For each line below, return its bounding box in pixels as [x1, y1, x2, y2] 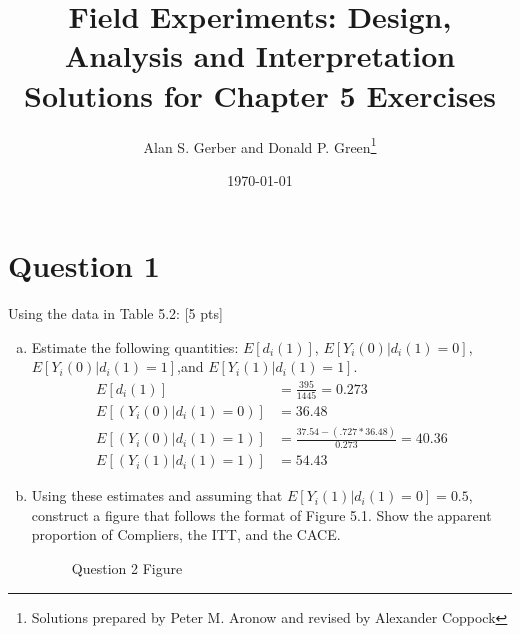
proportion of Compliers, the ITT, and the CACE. [31, 524, 341, 545]
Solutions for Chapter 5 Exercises [23, 74, 497, 115]
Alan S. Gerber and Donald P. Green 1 [143, 133, 377, 157]
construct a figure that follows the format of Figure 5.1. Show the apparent [31, 504, 492, 525]
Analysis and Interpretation [64, 35, 456, 76]
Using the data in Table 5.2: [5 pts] [8, 303, 223, 324]
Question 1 [8, 245, 160, 286]
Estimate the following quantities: [31, 336, 239, 357]
